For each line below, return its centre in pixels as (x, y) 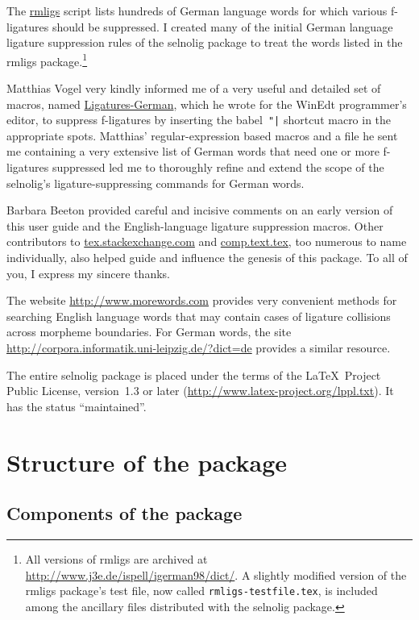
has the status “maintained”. (77, 406)
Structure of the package (147, 462)
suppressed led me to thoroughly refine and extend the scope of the (218, 167)
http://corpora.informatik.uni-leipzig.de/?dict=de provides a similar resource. (199, 347)
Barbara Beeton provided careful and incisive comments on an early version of (200, 210)
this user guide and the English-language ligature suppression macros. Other (195, 225)
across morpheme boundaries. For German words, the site (149, 332)
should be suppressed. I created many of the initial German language (222, 26)
